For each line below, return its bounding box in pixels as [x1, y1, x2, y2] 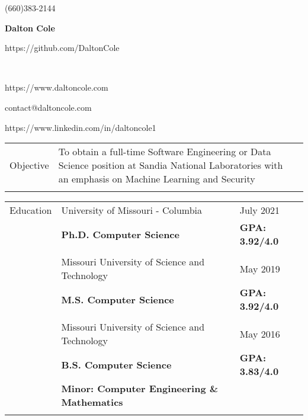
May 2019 [239, 261, 280, 275]
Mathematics [61, 395, 123, 409]
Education [9, 203, 52, 217]
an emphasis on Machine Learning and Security [58, 172, 255, 186]
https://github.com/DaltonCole [5, 41, 120, 54]
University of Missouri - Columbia [61, 203, 203, 217]
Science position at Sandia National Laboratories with [58, 158, 283, 172]
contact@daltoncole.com [5, 101, 92, 113]
